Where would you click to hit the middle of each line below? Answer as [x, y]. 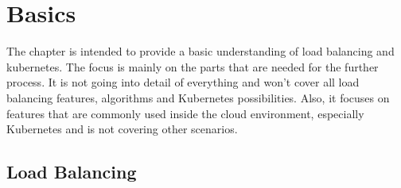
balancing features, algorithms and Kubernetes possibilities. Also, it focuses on [198, 97]
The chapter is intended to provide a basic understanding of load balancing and [200, 51]
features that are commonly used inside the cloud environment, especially [185, 113]
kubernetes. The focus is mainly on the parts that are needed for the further [193, 66]
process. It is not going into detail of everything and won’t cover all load [183, 82]
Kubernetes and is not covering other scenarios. [122, 129]
